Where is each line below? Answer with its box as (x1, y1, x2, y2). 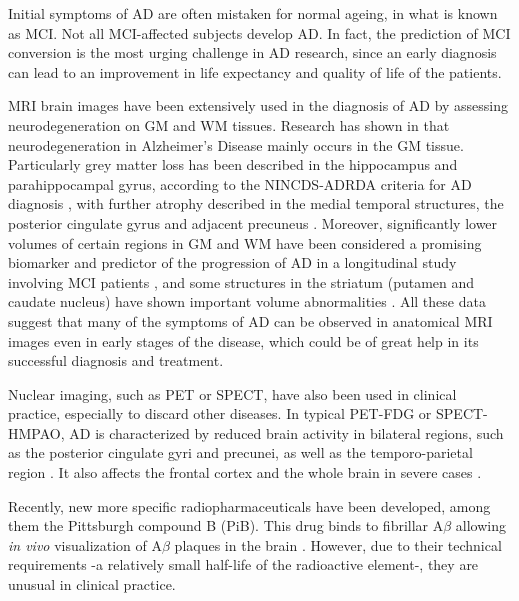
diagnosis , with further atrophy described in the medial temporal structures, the (8, 193, 504, 214)
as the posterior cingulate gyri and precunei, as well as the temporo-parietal (8, 442, 473, 463)
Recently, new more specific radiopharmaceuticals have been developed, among (8, 495, 491, 516)
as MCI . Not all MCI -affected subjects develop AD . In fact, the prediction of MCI (8, 22, 511, 43)
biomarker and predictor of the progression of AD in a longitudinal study (8, 252, 457, 273)
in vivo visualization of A (8, 534, 162, 555)
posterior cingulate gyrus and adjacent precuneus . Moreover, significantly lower (8, 212, 498, 233)
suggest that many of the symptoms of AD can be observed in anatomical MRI (8, 310, 493, 331)
